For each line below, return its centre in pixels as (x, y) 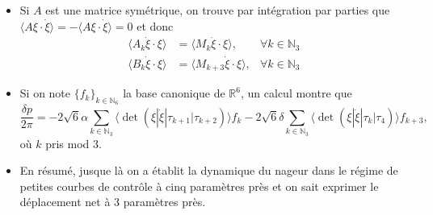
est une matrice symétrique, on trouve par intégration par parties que (218, 10)
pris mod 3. (74, 143)
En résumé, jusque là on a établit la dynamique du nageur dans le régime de (209, 170)
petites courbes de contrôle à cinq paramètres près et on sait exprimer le (199, 186)
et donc (155, 25)
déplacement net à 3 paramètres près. (113, 202)
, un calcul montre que (296, 93)
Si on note (45, 93)
